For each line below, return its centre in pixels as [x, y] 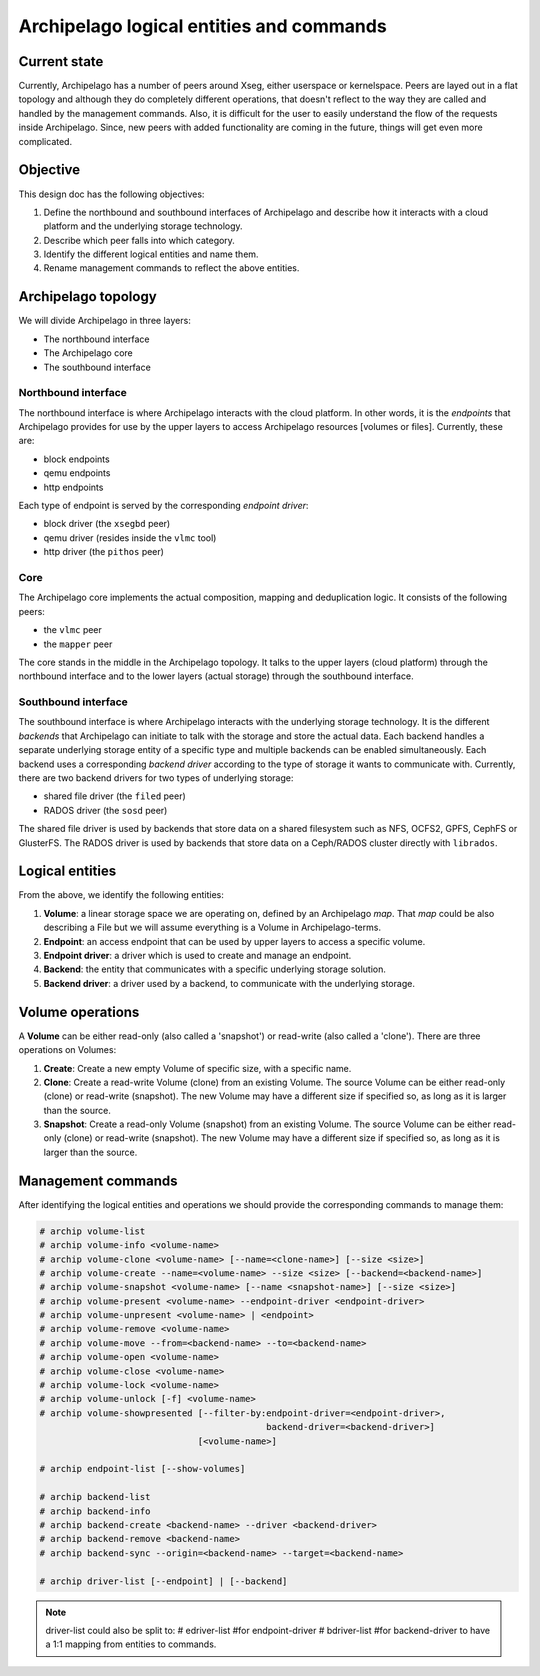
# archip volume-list [92, 1231]
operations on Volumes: [67, 1050]
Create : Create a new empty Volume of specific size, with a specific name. [197, 1068]
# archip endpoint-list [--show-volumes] [142, 1469]
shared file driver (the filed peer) [115, 796]
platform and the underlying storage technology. [143, 226]
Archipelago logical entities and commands [202, 26]
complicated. [45, 141]
